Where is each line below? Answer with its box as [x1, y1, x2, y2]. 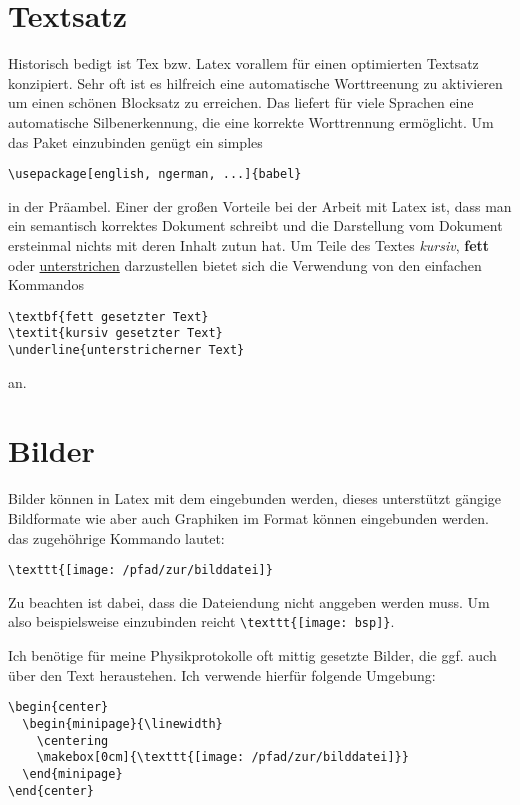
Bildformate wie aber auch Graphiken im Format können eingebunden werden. [8, 508, 489, 528]
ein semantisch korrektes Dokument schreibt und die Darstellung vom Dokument [8, 215, 503, 236]
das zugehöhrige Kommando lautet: [8, 527, 225, 548]
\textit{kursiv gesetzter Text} [8, 326, 223, 341]
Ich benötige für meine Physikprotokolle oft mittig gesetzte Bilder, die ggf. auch [8, 645, 497, 666]
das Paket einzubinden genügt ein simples [8, 131, 263, 152]
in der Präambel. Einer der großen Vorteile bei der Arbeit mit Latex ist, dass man [8, 195, 512, 216]
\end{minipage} [22, 766, 123, 781]
